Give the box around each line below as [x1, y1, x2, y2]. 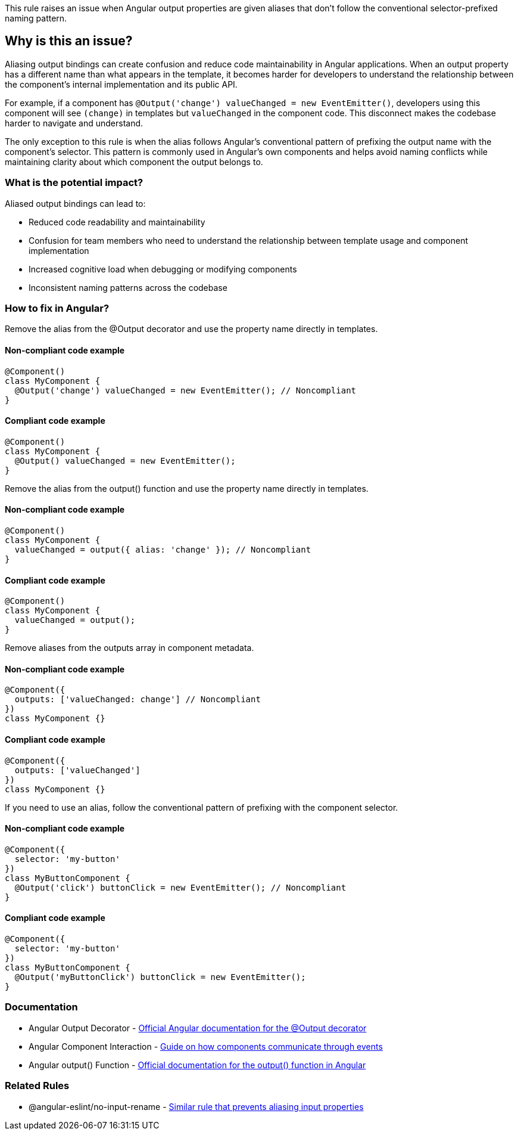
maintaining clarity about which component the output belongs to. [5, 156, 263, 167]
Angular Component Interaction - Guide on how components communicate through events [29, 1041, 383, 1052]
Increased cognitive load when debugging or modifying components [29, 263, 297, 274]
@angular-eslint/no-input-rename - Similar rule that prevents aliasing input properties [29, 1101, 364, 1112]
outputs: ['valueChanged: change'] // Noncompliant [14, 694, 261, 705]
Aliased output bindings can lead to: [5, 198, 146, 209]
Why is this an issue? [5, 33, 133, 49]
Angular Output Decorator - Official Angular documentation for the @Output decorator [29, 1022, 367, 1033]
